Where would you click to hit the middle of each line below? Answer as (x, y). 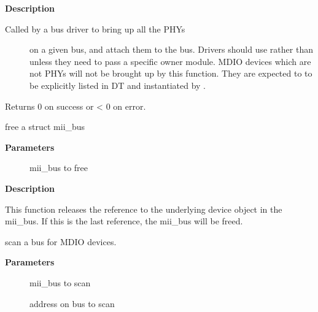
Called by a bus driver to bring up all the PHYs (95, 29)
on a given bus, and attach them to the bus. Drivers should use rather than (171, 49)
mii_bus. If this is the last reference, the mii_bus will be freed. (124, 221)
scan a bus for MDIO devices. (61, 241)
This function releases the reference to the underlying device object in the (144, 209)
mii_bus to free (59, 168)
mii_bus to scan (60, 282)
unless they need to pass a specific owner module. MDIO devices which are (170, 61)
